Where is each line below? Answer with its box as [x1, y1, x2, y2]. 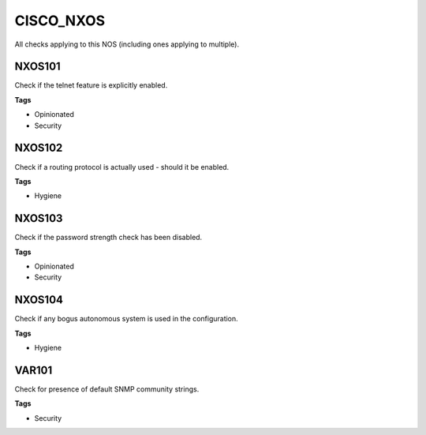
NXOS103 [14, 212, 63, 225]
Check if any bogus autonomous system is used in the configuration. [14, 314, 238, 324]
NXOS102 [14, 141, 63, 155]
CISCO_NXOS [14, 12, 106, 29]
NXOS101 [14, 60, 61, 73]
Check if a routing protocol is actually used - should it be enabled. [14, 162, 230, 171]
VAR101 [14, 363, 53, 377]
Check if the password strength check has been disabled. [14, 233, 203, 242]
